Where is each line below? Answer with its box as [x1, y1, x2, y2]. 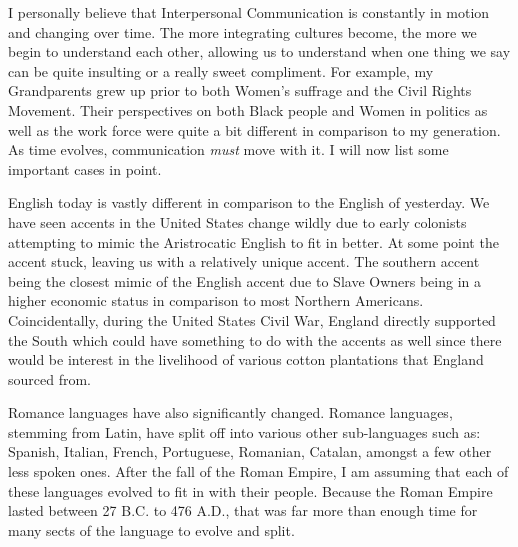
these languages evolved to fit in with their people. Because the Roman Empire [8, 480, 493, 501]
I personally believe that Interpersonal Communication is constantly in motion [8, 2, 490, 22]
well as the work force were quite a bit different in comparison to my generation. [8, 119, 501, 140]
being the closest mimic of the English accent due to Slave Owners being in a [8, 270, 482, 291]
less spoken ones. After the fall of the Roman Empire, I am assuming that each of [8, 461, 509, 482]
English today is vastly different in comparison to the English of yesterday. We [8, 192, 490, 213]
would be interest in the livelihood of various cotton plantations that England [8, 349, 484, 370]
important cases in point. [8, 158, 162, 179]
